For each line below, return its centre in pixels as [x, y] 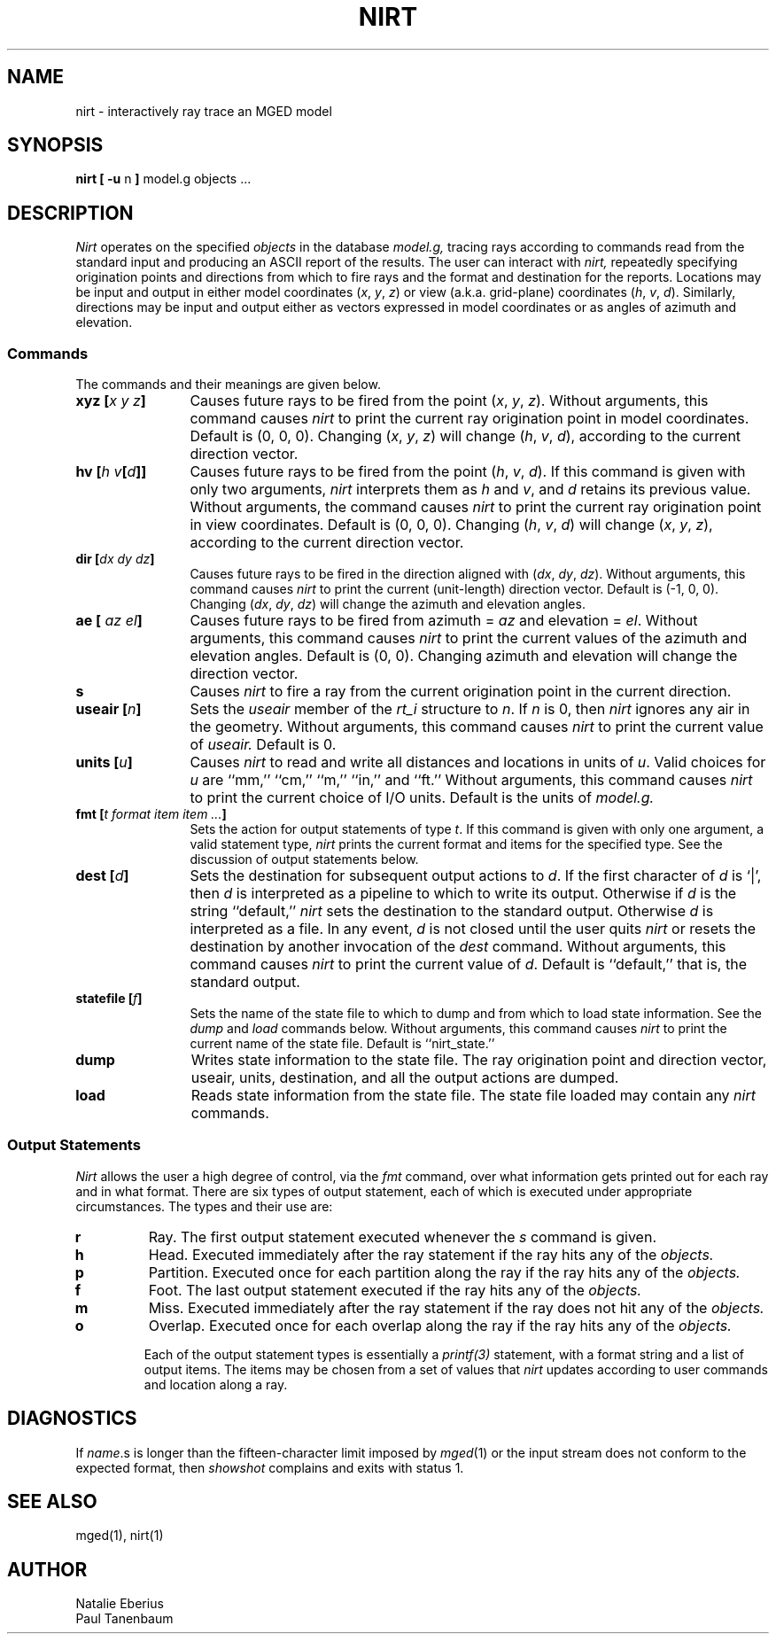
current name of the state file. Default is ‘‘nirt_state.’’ [342, 1044]
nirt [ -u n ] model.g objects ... [163, 179]
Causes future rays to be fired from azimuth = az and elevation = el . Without [444, 621]
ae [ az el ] [109, 621]
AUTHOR [47, 1569]
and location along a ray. [216, 1384]
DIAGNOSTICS [72, 1419]
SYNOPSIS [55, 145]
